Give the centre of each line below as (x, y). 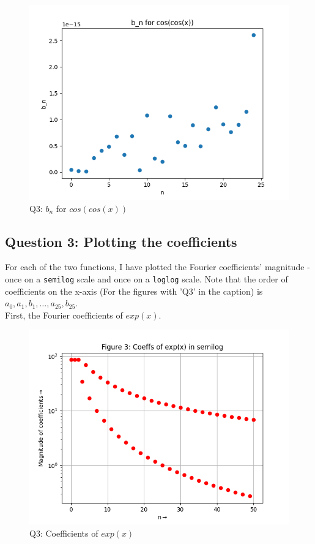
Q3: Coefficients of (64, 533)
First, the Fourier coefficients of (64, 315)
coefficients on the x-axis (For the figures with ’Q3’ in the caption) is (134, 291)
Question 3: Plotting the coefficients (121, 241)
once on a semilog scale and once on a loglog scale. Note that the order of (146, 278)
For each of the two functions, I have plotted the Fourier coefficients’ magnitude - (157, 267)
